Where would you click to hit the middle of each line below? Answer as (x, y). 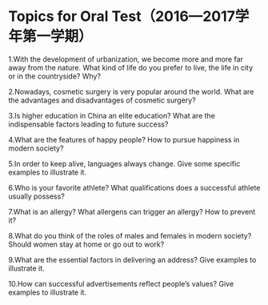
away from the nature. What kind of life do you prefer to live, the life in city (131, 67)
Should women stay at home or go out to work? (86, 244)
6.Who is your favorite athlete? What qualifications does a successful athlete (134, 187)
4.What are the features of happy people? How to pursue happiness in (124, 139)
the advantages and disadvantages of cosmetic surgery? (102, 100)
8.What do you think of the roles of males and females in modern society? (130, 235)
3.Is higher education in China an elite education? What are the (112, 115)
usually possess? (37, 196)
